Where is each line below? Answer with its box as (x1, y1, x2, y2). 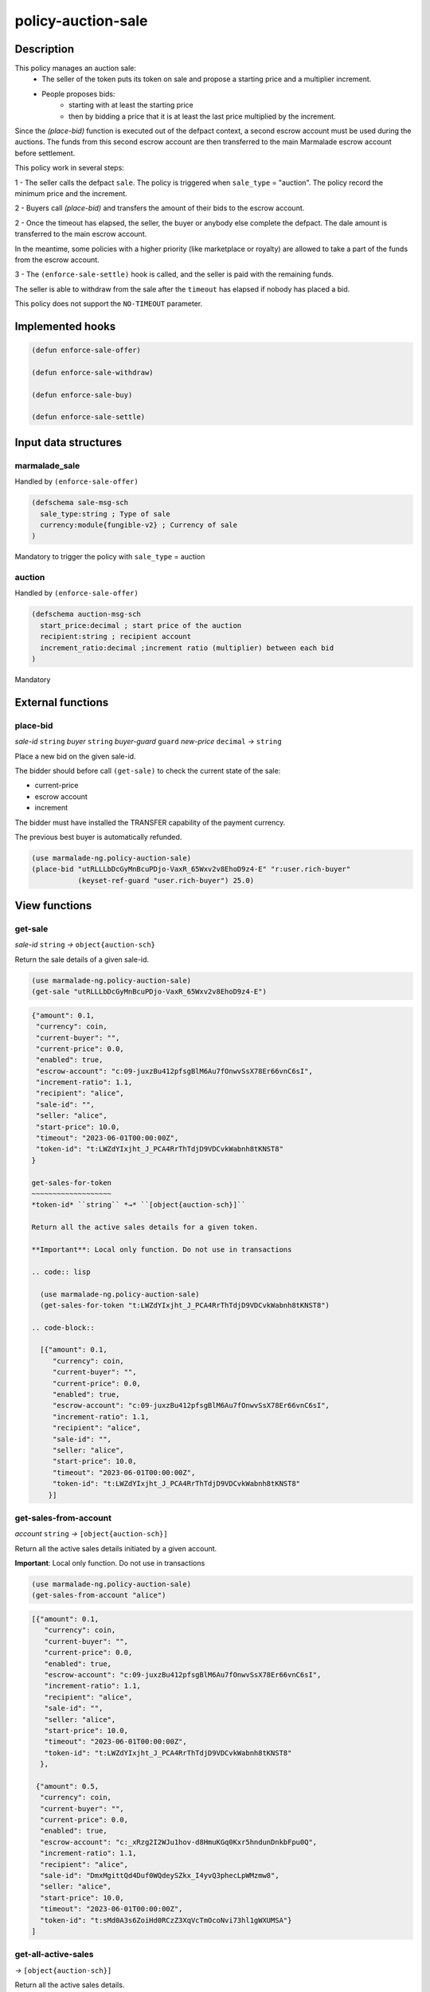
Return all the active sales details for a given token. (31, 1223, 259, 1232)
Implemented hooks (14, 320, 116, 333)
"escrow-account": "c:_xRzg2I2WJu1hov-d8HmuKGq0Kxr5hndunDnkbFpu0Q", (40, 1837, 318, 1846)
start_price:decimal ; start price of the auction (40, 621, 242, 629)
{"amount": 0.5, (36, 1782, 100, 1790)
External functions (14, 696, 109, 709)
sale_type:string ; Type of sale (40, 509, 170, 518)
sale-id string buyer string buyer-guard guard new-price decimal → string (14, 737, 282, 747)
